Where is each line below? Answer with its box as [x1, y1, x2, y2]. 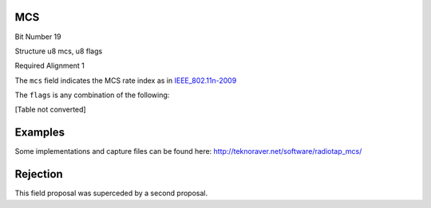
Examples [14, 126, 65, 139]
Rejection [14, 167, 63, 181]
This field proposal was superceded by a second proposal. [14, 188, 208, 198]
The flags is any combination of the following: [14, 90, 170, 100]
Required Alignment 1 [14, 61, 85, 71]
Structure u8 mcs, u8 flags [14, 46, 103, 56]
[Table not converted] [14, 104, 87, 115]
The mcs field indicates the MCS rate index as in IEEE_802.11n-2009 [14, 76, 237, 85]
